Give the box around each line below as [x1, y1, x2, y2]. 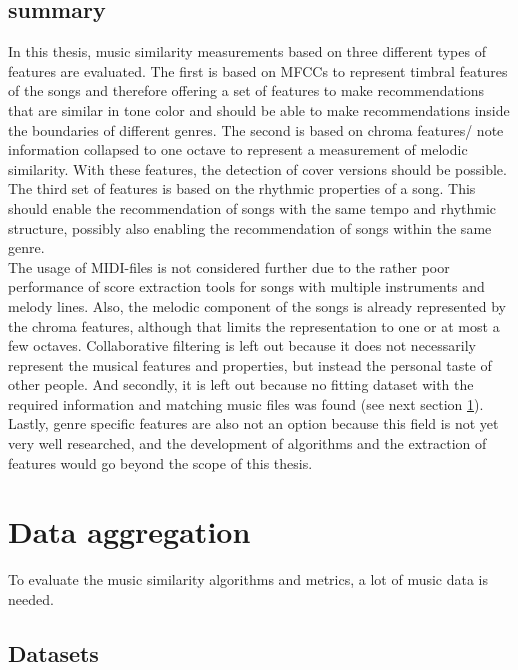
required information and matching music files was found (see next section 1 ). [8, 393, 484, 414]
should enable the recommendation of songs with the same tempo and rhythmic [8, 197, 497, 218]
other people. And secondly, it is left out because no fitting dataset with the [8, 374, 474, 395]
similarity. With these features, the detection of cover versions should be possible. [8, 158, 507, 179]
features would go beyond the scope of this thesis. [8, 452, 313, 473]
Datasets [8, 637, 99, 668]
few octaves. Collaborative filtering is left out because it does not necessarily [8, 335, 476, 356]
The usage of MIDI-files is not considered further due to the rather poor [8, 256, 450, 277]
